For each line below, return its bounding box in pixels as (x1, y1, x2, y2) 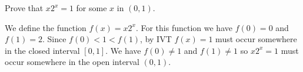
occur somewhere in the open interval (5, 56, 139, 68)
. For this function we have (135, 21, 232, 33)
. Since (42, 33, 66, 45)
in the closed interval (5, 44, 80, 56)
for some (76, 2, 107, 13)
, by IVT (140, 33, 172, 45)
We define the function (5, 21, 86, 33)
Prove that (5, 2, 44, 13)
